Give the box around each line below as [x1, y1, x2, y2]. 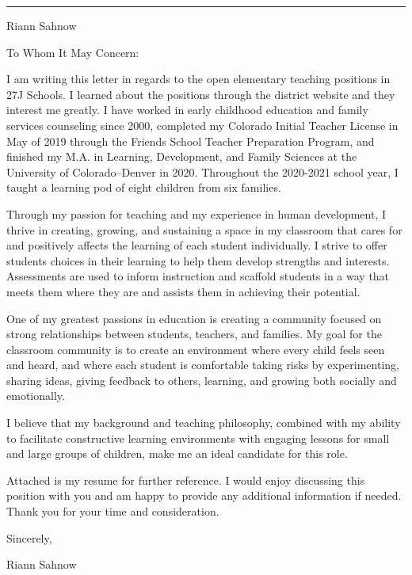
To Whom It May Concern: [6, 44, 139, 60]
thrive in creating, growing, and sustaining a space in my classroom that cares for [6, 221, 402, 238]
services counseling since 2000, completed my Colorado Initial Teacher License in [6, 116, 399, 133]
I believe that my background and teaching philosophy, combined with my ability [6, 414, 401, 431]
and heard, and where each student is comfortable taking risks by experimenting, [6, 356, 399, 373]
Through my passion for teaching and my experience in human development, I [6, 205, 386, 222]
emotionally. [6, 387, 65, 404]
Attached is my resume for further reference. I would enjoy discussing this [6, 471, 365, 488]
